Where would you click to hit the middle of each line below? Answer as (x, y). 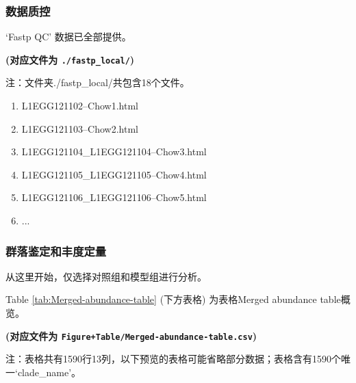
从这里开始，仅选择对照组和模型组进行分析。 (106, 276)
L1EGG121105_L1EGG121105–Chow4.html (114, 174)
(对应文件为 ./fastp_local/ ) (70, 59)
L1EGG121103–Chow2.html (80, 128)
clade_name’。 (49, 372)
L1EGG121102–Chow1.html (80, 106)
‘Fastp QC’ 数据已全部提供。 (68, 37)
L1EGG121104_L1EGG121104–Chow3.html (114, 151)
